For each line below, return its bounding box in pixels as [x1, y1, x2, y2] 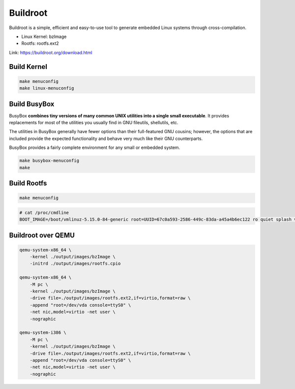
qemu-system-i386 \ [19, 330, 66, 335]
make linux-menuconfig [19, 85, 74, 91]
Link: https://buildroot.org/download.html [9, 49, 92, 55]
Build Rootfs [9, 179, 47, 187]
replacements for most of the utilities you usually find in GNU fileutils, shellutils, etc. [9, 120, 178, 125]
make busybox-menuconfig [19, 158, 80, 164]
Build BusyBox [9, 100, 55, 108]
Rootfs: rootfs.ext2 [21, 40, 59, 46]
